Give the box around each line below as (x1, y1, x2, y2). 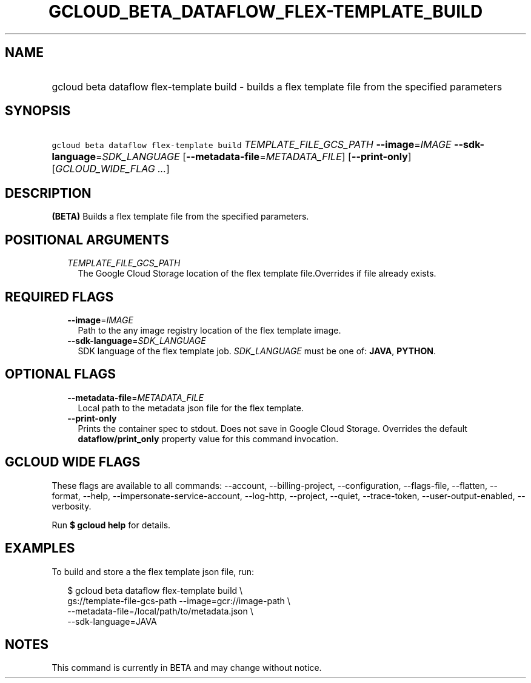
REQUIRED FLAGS (5, 289, 114, 304)
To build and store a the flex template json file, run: (52, 566, 255, 577)
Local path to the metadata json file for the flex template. (78, 402, 304, 413)
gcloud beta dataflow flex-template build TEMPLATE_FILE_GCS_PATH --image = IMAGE (52, 138, 452, 151)
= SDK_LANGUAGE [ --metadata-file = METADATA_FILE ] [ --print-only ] (95, 150, 412, 163)
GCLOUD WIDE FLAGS (5, 454, 141, 470)
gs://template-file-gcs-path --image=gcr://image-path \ (67, 595, 290, 606)
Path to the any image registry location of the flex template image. (78, 325, 341, 335)
